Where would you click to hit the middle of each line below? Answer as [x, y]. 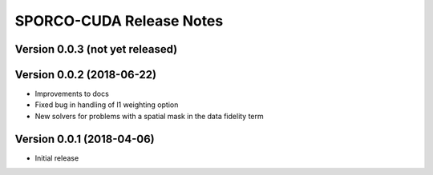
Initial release [57, 158]
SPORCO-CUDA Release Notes [119, 21]
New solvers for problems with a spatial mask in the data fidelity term [149, 116]
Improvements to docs [72, 94]
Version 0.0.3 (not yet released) [96, 49]
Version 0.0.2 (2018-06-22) [85, 75]
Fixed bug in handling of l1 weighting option [107, 105]
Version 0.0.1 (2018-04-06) [85, 139]
